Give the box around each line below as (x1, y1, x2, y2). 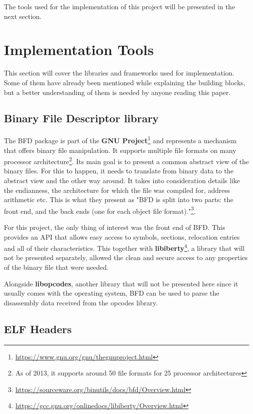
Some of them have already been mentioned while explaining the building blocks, (4, 77, 245, 87)
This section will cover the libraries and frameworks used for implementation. (4, 68, 235, 78)
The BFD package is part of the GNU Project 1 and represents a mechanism (4, 134, 237, 145)
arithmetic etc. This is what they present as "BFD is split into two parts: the (4, 194, 234, 205)
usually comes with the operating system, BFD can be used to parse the (4, 288, 219, 298)
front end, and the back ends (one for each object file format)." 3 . (4, 204, 196, 216)
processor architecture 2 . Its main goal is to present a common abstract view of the (4, 155, 249, 166)
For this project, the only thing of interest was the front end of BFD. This (4, 222, 225, 232)
